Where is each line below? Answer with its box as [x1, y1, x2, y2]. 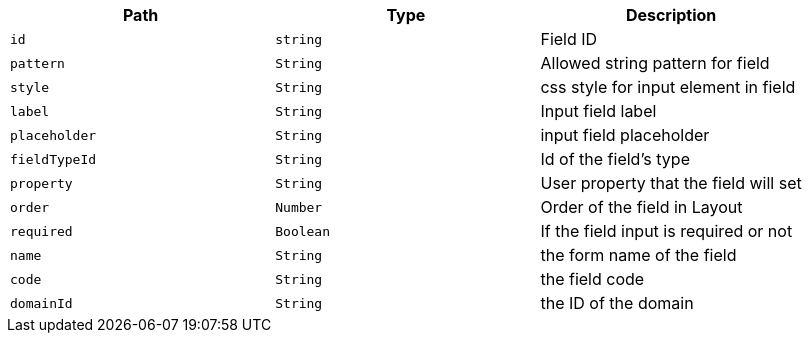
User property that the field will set [540, 173, 802, 193]
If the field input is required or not [540, 221, 793, 241]
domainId [10, 295, 73, 311]
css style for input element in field [540, 77, 796, 97]
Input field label [540, 101, 657, 121]
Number [275, 199, 323, 215]
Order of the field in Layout [540, 197, 743, 217]
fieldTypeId [10, 151, 97, 167]
